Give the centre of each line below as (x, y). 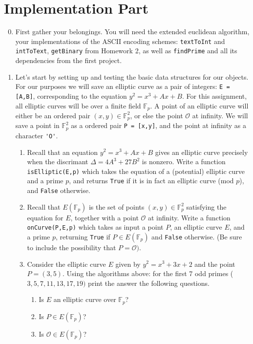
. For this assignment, (214, 96)
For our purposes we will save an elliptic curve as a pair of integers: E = (123, 86)
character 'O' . (37, 135)
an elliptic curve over (85, 299)
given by (128, 264)
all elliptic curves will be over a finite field (78, 105)
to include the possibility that (72, 247)
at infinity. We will (220, 115)
